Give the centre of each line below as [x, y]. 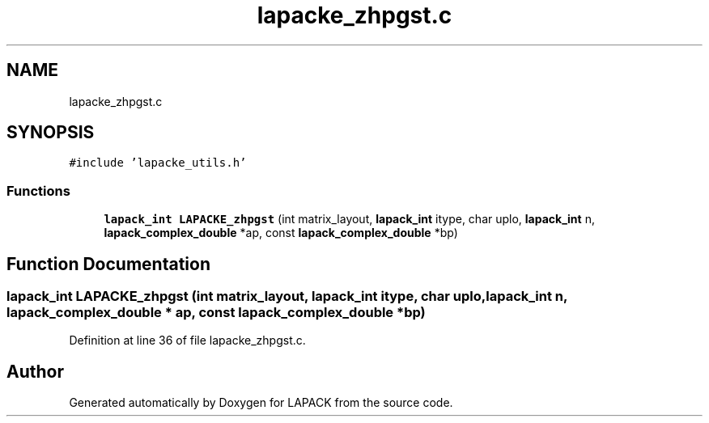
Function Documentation [108, 264]
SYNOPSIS [51, 133]
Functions [38, 190]
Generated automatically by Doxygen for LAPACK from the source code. [261, 403]
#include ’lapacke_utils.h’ [158, 163]
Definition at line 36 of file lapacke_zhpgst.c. [187, 341]
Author [35, 371]
